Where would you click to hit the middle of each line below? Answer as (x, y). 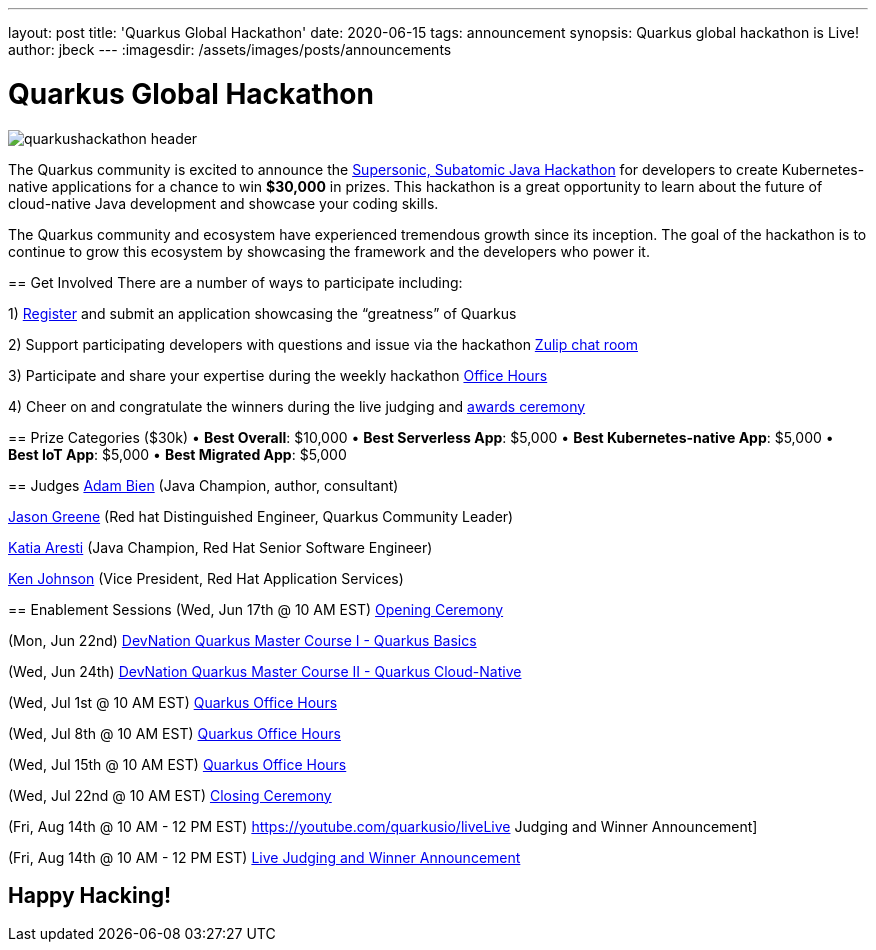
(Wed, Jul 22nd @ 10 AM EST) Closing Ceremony (170, 795)
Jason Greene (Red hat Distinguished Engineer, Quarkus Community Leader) (261, 516)
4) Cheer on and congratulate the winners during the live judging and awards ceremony (297, 406)
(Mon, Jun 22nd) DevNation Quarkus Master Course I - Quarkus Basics (242, 640)
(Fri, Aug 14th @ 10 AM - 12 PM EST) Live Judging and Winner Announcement (264, 857)
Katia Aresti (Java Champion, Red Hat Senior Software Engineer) (220, 547)
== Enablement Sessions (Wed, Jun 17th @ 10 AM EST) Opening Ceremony (256, 609)
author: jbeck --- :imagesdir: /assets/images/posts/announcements (230, 49)
